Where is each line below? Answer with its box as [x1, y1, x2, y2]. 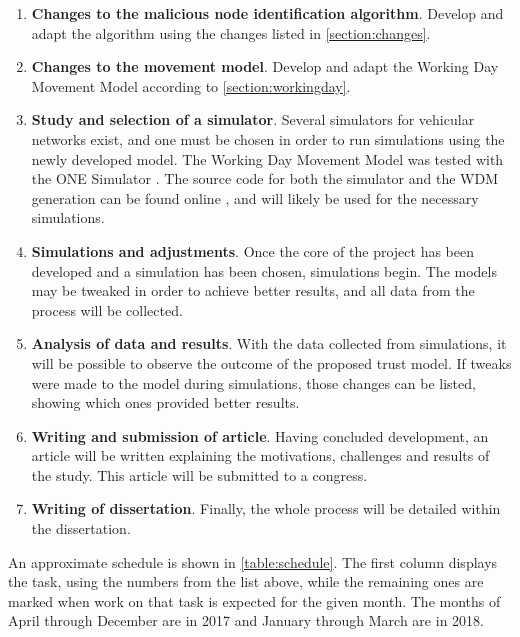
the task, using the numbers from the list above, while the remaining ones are [8, 571, 484, 592]
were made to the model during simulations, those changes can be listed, [31, 372, 476, 393]
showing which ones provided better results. [31, 392, 300, 413]
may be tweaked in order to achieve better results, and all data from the [31, 280, 475, 301]
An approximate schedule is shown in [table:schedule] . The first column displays [8, 551, 498, 572]
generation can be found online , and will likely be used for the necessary [31, 187, 479, 208]
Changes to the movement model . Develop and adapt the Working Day [31, 56, 499, 77]
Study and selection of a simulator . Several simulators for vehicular [31, 109, 475, 130]
